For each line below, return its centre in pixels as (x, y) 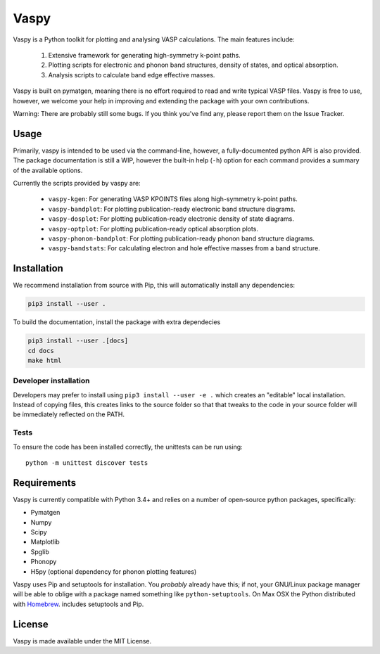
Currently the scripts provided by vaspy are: (77, 183)
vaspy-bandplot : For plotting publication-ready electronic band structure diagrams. (172, 209)
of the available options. (48, 170)
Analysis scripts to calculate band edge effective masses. (132, 75)
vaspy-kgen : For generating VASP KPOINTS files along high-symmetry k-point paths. (173, 199)
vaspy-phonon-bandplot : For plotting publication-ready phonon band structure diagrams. (182, 238)
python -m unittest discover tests (87, 463)
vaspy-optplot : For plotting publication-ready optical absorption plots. (153, 229)
